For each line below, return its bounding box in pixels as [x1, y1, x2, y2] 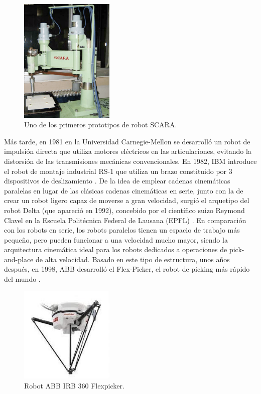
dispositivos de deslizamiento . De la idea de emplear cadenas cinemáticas [4, 175, 230, 186]
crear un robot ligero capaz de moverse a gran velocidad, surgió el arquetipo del [4, 195, 249, 206]
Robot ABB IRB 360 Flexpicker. [24, 380, 124, 390]
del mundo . [4, 274, 41, 284]
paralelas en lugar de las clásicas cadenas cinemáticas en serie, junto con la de [4, 185, 243, 195]
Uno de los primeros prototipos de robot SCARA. [24, 119, 177, 130]
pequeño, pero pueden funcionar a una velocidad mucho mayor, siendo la [4, 234, 228, 245]
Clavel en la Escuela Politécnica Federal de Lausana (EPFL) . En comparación [4, 215, 246, 225]
